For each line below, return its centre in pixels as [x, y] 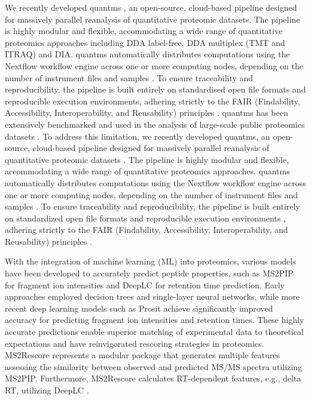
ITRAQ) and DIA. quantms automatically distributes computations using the [147, 54]
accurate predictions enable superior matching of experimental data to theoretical [154, 332]
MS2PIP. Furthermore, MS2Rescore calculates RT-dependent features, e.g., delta [153, 378]
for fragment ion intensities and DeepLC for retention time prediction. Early [145, 284]
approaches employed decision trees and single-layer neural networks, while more [152, 296]
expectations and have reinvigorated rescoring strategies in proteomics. [135, 343]
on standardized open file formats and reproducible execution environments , [145, 218]
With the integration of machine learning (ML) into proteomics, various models [150, 261]
